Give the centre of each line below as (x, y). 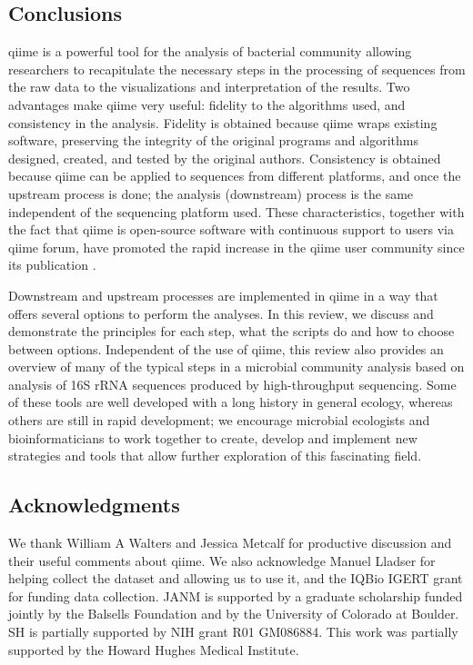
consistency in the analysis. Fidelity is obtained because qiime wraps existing (223, 122)
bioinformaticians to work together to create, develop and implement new (213, 437)
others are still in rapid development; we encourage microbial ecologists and (219, 420)
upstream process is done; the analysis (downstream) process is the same (211, 193)
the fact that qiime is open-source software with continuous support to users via (231, 229)
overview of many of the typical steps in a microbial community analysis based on (236, 367)
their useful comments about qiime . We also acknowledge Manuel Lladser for (222, 560)
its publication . (52, 265)
